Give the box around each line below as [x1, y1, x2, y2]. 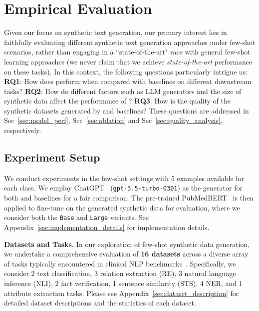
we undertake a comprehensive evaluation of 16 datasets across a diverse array [4, 248, 249, 259]
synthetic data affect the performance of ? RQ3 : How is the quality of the [4, 95, 231, 106]
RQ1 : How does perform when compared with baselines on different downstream [4, 76, 252, 86]
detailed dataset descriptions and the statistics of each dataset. [4, 297, 196, 308]
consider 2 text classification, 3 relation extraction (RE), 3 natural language [4, 268, 236, 278]
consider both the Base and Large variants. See [4, 212, 149, 222]
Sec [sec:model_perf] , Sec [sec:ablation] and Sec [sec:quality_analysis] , [4, 115, 223, 125]
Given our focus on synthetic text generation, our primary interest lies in [4, 27, 227, 37]
